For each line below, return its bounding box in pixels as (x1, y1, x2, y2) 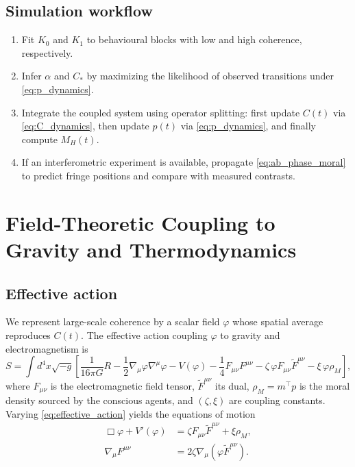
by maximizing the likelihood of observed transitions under (86, 68, 334, 83)
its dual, (215, 378, 249, 392)
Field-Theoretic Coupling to (5, 208, 276, 236)
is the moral (299, 378, 350, 392)
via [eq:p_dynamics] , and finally (180, 118, 316, 133)
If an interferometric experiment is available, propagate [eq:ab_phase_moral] (21, 155, 346, 169)
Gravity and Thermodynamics (5, 235, 297, 263)
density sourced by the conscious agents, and (5, 393, 193, 407)
